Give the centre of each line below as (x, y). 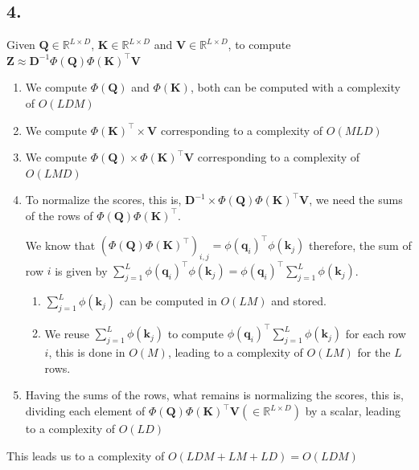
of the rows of (59, 215)
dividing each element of (85, 411)
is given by (81, 270)
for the (374, 352)
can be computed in (168, 301)
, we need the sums (356, 200)
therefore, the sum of (360, 245)
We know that (60, 245)
